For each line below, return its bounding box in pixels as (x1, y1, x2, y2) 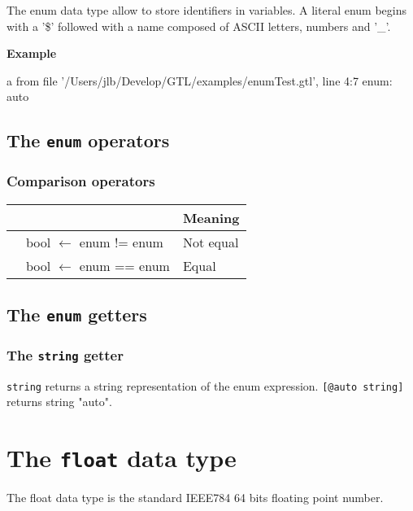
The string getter (7, 344, 124, 365)
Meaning (182, 207, 240, 227)
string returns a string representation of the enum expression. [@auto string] (7, 377, 404, 394)
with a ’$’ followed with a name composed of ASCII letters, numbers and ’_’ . (7, 17, 391, 34)
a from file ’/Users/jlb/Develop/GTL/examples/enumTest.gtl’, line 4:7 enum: (7, 72, 393, 89)
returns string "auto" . (7, 393, 112, 410)
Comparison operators (7, 171, 155, 191)
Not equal (182, 232, 239, 251)
